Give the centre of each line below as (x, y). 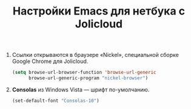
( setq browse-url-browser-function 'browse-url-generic (84, 73)
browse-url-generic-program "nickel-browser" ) (88, 78)
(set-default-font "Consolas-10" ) (55, 101)
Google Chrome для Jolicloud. (50, 61)
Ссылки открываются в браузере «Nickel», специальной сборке (95, 55)
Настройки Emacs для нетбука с (99, 11)
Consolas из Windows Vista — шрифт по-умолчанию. (81, 90)
